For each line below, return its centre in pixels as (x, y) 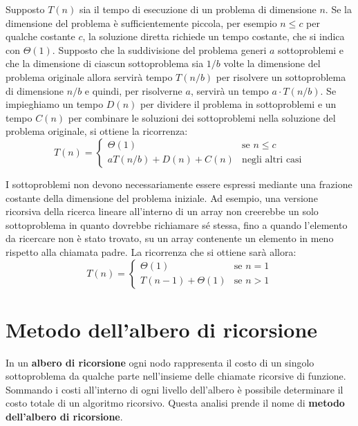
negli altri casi (272, 160)
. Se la (338, 9)
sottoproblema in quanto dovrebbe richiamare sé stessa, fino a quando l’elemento (177, 224)
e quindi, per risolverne (133, 90)
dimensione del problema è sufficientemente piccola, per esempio (141, 22)
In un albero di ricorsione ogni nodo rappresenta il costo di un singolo (160, 362)
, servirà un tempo (229, 90)
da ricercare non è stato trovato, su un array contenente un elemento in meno (170, 238)
